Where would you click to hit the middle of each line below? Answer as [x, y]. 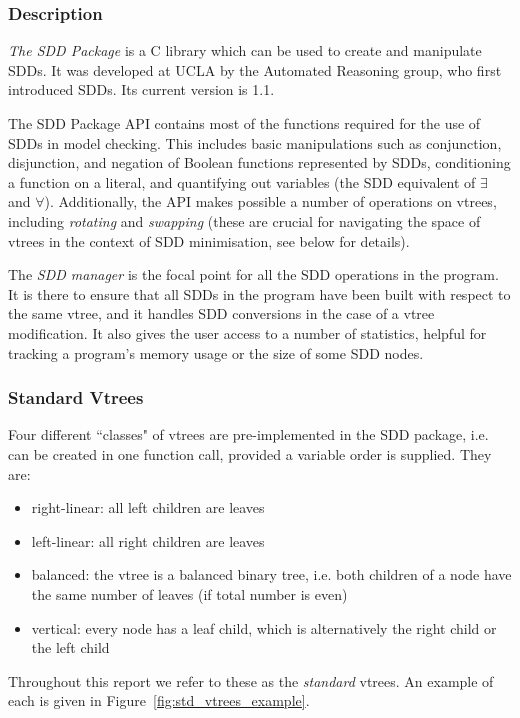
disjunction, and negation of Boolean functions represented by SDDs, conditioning [259, 162]
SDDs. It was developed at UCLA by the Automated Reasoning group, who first [255, 69]
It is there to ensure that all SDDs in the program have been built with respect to [259, 293]
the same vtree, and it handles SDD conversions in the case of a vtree [221, 313]
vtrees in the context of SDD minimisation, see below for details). [209, 240]
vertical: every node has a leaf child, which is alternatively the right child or [264, 627]
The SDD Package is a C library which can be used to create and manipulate [245, 50]
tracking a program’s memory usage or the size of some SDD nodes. [216, 352]
